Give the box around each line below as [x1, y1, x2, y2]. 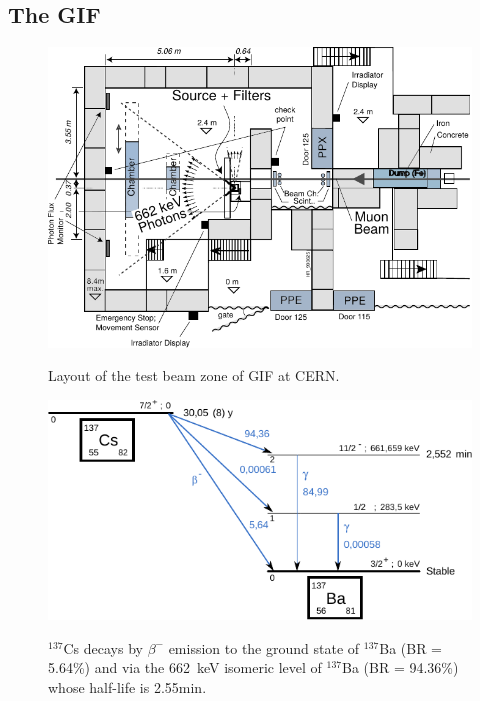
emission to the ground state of [168, 637, 360, 658]
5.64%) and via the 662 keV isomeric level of [48, 657, 322, 678]
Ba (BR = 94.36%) [342, 657, 459, 678]
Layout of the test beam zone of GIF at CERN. [48, 365, 340, 386]
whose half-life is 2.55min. [48, 676, 207, 697]
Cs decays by [63, 637, 143, 658]
